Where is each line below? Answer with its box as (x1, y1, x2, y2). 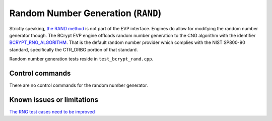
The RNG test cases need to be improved (9, 108, 95, 114)
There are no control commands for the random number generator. (9, 82, 148, 88)
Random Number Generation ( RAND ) (9, 8, 162, 19)
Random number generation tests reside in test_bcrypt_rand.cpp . (9, 56, 154, 62)
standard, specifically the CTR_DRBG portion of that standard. (9, 46, 138, 52)
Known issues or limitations (9, 95, 98, 104)
